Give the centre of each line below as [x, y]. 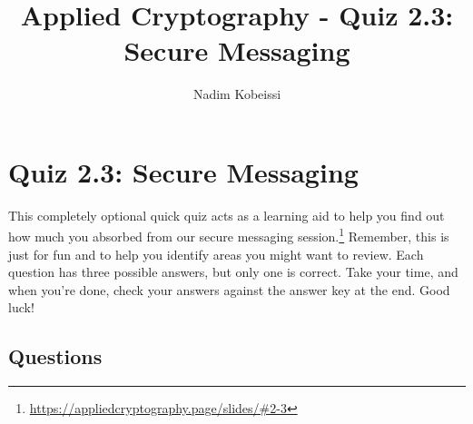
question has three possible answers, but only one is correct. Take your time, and [233, 272]
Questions [55, 356]
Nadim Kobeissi [237, 94]
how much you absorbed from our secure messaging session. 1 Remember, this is [229, 235]
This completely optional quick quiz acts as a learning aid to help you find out [227, 215]
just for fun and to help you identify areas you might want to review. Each [216, 254]
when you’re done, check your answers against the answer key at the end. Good [229, 289]
